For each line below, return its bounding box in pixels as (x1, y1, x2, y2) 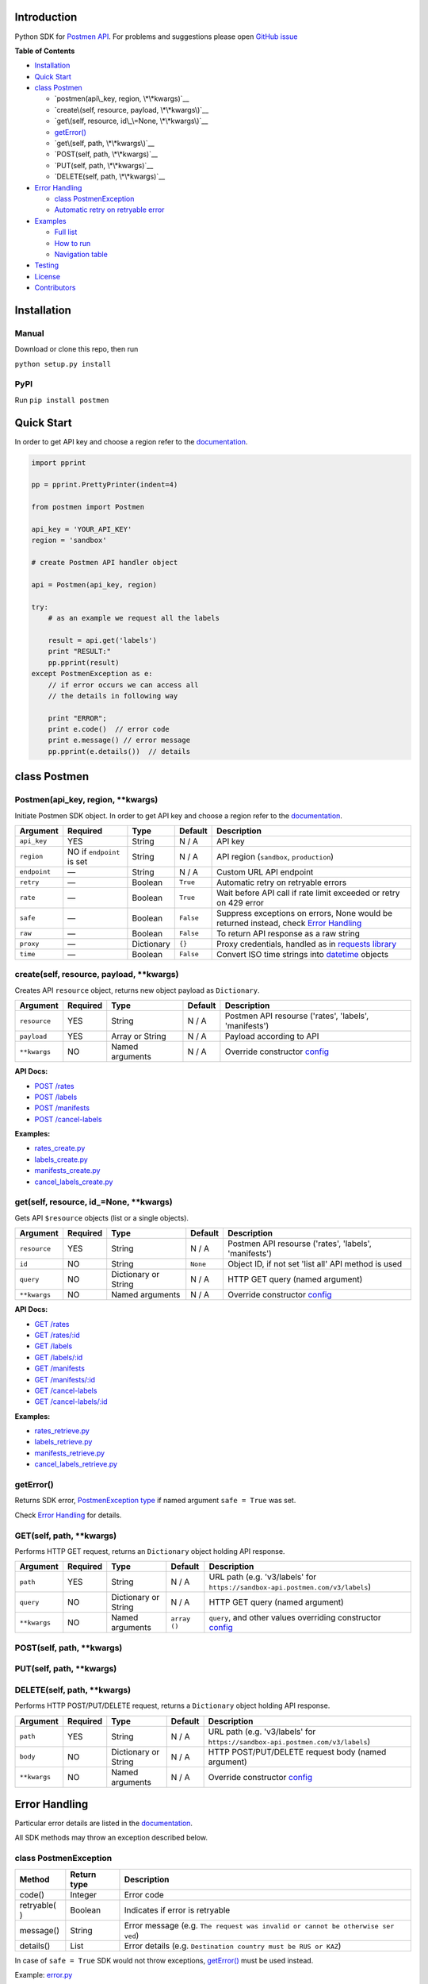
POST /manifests (34, 1103, 90, 1113)
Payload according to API (224, 1031, 319, 1042)
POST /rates (34, 1081, 75, 1090)
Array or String (111, 1031, 166, 1042)
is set (67, 856, 88, 867)
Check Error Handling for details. (14, 1510, 122, 1520)
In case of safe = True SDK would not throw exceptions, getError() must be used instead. (14, 1955, 314, 1965)
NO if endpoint (67, 846, 120, 857)
